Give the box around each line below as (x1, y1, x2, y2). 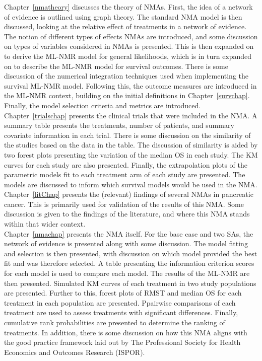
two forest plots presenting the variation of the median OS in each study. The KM (4, 149, 258, 160)
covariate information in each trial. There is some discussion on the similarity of (4, 129, 251, 140)
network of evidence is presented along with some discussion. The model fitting (4, 238, 248, 249)
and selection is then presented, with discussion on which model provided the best (4, 248, 257, 258)
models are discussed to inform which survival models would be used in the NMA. (4, 179, 257, 189)
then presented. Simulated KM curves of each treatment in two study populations (4, 277, 256, 288)
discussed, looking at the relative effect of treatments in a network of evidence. (4, 21, 247, 32)
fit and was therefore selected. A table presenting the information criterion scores (4, 258, 254, 268)
